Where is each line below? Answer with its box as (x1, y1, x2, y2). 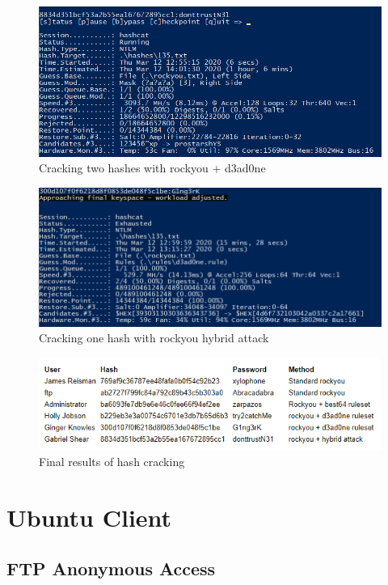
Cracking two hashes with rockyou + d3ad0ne (39, 159, 266, 176)
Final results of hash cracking (39, 452, 185, 469)
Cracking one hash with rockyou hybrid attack (39, 329, 269, 346)
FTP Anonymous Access (6, 556, 216, 581)
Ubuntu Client (6, 500, 172, 533)
